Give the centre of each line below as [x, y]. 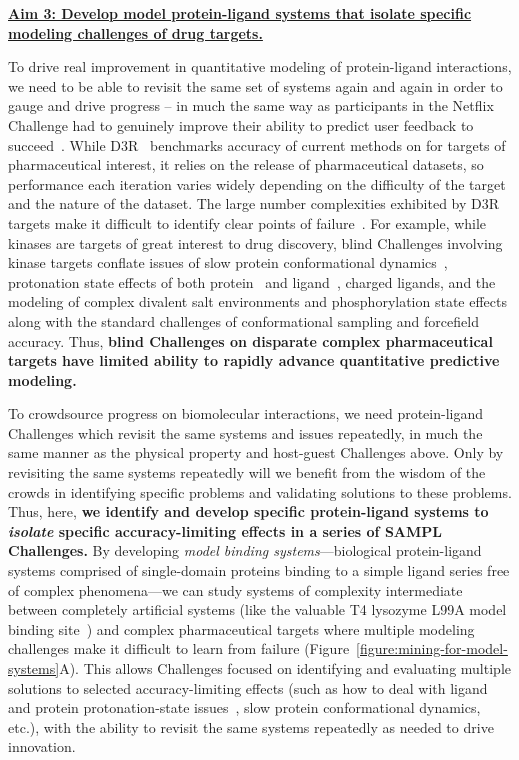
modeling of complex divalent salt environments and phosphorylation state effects [258, 301]
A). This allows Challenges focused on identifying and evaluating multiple [285, 668]
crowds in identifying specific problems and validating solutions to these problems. [260, 491]
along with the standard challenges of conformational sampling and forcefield [243, 320]
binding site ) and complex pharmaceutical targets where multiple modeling [241, 628]
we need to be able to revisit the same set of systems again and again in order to [255, 85]
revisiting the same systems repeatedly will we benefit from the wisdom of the [247, 472]
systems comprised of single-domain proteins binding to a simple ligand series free [259, 570]
